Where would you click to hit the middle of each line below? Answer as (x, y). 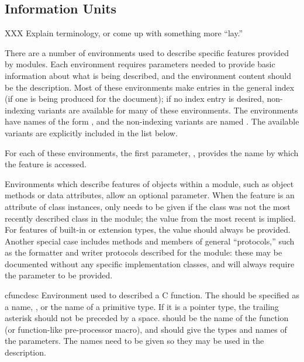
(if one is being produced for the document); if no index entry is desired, (134, 99)
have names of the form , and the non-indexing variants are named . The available (152, 121)
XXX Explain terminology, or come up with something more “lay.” (124, 33)
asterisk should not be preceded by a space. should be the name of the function (147, 318)
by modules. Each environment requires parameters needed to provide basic (140, 64)
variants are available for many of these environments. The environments (168, 110)
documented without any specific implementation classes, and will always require (150, 263)
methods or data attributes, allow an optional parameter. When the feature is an (150, 195)
